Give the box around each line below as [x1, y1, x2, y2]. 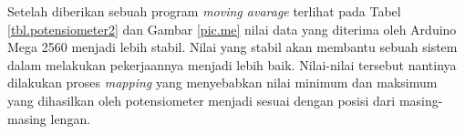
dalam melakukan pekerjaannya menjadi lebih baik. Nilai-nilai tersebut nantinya [7, 55, 457, 74]
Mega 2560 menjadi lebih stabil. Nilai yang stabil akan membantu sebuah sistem [7, 37, 458, 57]
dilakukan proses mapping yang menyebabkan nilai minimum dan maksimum [7, 73, 438, 92]
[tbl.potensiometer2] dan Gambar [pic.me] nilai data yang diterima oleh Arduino [7, 19, 457, 38]
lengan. [50, 108, 91, 128]
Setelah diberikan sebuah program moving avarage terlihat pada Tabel [7, 2, 401, 20]
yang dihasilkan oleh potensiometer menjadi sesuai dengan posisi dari [7, 90, 396, 109]
